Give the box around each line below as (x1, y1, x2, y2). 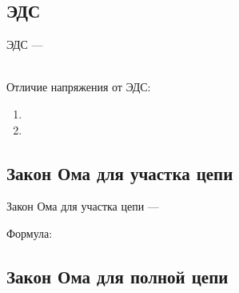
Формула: (6, 224, 53, 241)
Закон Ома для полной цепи (6, 263, 229, 288)
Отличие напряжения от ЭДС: (6, 78, 151, 95)
